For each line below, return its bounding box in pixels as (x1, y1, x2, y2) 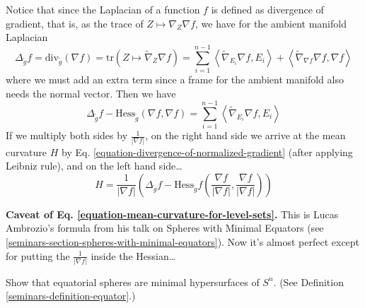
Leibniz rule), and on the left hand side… (6, 158, 182, 173)
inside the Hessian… (91, 248, 176, 263)
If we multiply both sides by (6, 128, 128, 143)
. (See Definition (273, 274, 344, 289)
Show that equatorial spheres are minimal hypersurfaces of (6, 274, 260, 289)
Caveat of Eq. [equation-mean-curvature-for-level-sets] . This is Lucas (6, 206, 339, 221)
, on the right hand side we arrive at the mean (145, 128, 346, 143)
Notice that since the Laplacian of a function (6, 2, 200, 16)
